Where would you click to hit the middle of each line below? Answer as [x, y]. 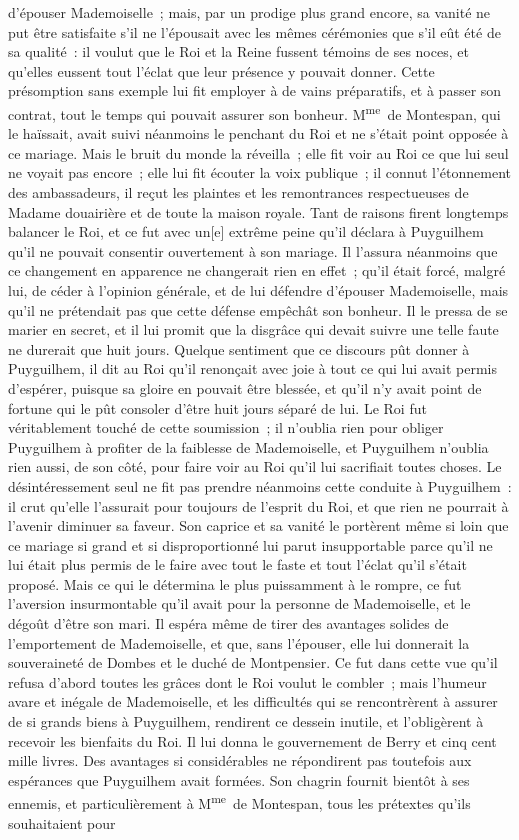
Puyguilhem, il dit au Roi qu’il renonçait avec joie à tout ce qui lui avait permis [253, 368]
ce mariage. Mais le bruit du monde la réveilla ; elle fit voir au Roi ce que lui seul [258, 152]
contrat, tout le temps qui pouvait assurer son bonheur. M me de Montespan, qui [254, 112]
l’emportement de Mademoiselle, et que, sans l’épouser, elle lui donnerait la [239, 642]
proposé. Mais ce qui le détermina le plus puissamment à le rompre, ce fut [235, 583]
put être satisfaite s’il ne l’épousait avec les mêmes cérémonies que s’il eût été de [254, 31]
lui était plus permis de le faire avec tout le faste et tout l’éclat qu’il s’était [237, 564]
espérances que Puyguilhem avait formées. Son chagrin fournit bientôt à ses [239, 779]
